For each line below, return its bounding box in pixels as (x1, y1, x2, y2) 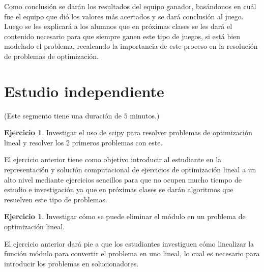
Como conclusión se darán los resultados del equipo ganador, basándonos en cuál (4, 1, 256, 11)
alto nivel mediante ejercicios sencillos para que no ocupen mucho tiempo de (4, 174, 242, 185)
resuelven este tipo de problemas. (4, 194, 107, 204)
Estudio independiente (4, 80, 164, 101)
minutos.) (130, 110, 160, 120)
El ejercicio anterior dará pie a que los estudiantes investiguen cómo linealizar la (4, 238, 254, 249)
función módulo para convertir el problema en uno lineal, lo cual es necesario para (4, 248, 260, 259)
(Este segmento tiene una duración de (4, 110, 122, 120)
